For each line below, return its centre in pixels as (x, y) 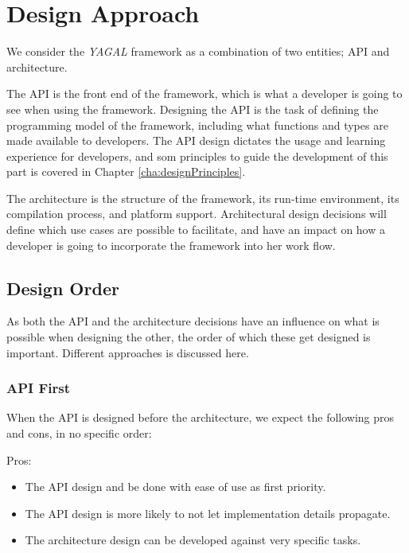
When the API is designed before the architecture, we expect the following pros (201, 417)
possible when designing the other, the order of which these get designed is (189, 337)
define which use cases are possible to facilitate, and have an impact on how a (196, 230)
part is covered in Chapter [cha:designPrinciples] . (126, 171)
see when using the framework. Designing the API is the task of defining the (193, 109)
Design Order (63, 288)
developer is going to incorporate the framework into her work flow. (171, 245)
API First (39, 388)
